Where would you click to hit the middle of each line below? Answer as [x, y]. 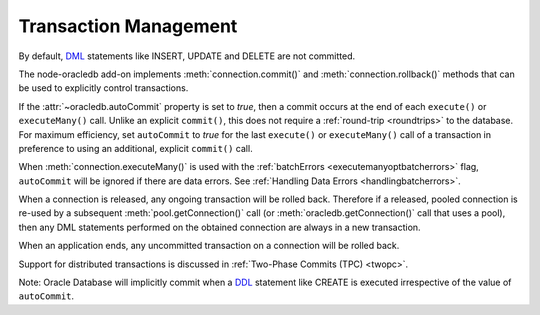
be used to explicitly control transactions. [103, 88]
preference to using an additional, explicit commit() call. [136, 148]
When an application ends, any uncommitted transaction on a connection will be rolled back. [209, 246]
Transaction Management [128, 26]
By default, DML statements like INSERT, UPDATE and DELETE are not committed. [187, 56]
